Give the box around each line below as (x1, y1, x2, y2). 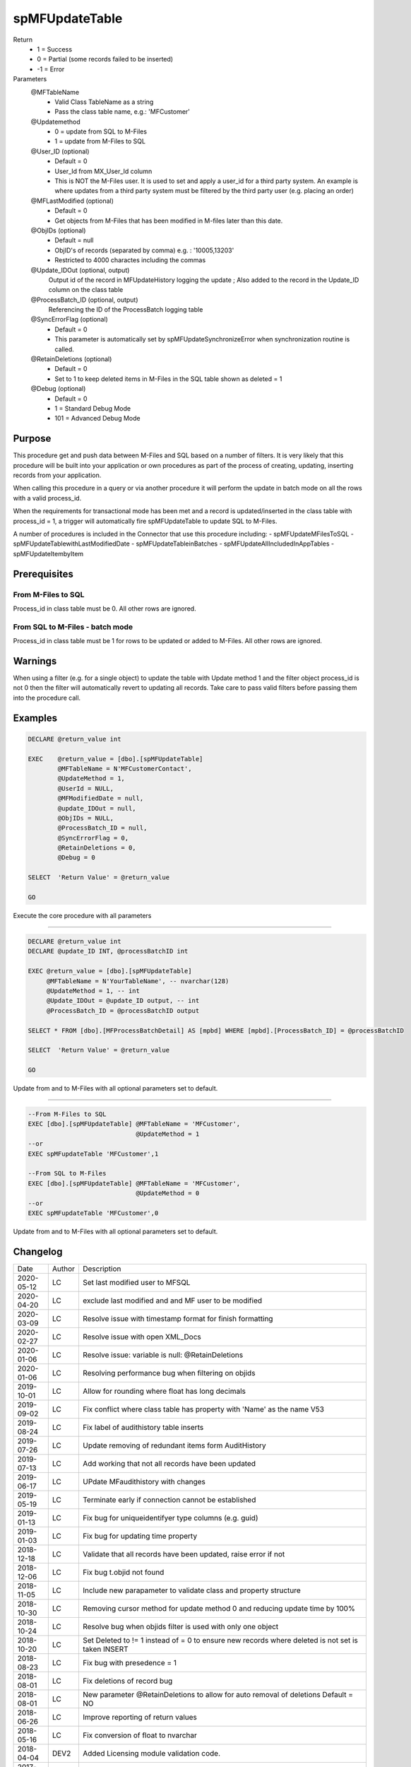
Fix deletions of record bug (82, 1676, 173, 1686)
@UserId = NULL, (57, 785, 114, 792)
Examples (13, 712, 58, 724)
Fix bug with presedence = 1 (82, 1657, 177, 1667)
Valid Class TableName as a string (54, 98, 154, 106)
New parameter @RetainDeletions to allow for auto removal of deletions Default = (82, 1689, 353, 1699)
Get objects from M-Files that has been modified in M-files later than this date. (54, 216, 283, 225)
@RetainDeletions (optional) (30, 355, 112, 363)
